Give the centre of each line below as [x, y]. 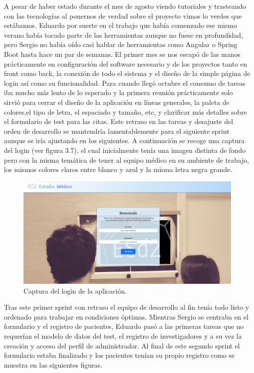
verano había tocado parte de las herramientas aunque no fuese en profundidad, [124, 35]
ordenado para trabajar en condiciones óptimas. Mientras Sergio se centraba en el [126, 316]
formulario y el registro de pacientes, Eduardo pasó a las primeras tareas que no [124, 326]
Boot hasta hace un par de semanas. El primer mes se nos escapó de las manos [122, 54]
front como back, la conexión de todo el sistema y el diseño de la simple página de [127, 73]
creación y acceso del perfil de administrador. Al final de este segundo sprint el [122, 345]
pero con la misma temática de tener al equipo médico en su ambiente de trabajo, [127, 160]
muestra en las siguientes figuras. [53, 364]
